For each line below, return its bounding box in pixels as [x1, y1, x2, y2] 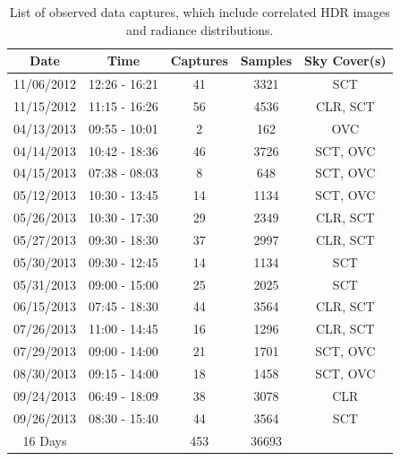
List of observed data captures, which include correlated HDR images [9, 3, 390, 21]
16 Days [22, 431, 67, 449]
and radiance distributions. [126, 20, 274, 39]
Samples [240, 51, 293, 70]
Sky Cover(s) [304, 51, 387, 70]
